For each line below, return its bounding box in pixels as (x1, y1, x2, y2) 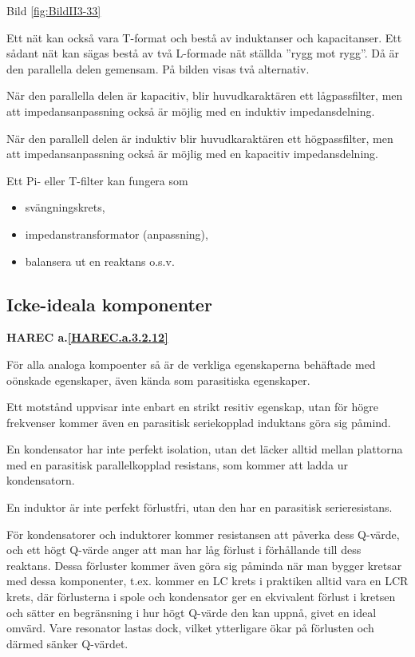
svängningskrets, (25, 199, 105, 216)
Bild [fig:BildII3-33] (6, 2, 101, 18)
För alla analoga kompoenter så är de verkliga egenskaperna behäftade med (6, 355, 376, 372)
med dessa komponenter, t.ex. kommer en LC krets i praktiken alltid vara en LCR (6, 572, 409, 589)
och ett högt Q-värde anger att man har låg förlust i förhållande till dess (6, 541, 362, 558)
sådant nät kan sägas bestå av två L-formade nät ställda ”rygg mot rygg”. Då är (6, 45, 400, 61)
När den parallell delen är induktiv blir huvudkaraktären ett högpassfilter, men (6, 129, 393, 146)
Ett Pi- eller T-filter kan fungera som (6, 172, 188, 188)
